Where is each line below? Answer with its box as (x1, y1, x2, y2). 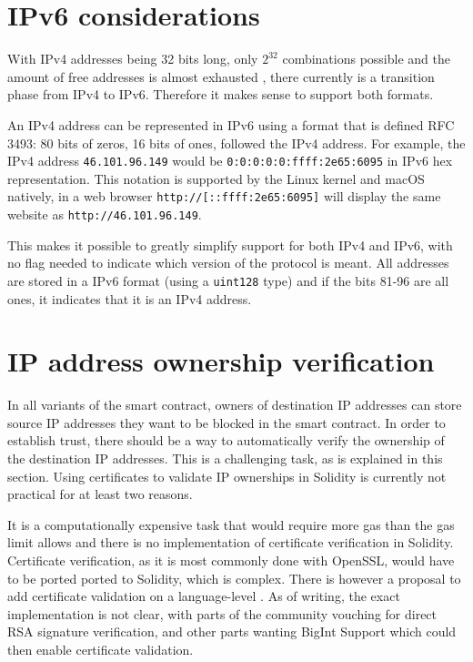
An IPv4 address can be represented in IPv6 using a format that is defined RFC (7, 115, 455, 134)
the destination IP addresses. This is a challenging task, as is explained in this (7, 449, 443, 467)
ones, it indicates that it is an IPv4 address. (7, 289, 252, 308)
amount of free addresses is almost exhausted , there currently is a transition (7, 66, 435, 86)
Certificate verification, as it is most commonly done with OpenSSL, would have (7, 550, 455, 569)
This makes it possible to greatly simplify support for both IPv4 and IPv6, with (7, 235, 453, 254)
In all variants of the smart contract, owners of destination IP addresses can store (7, 395, 462, 414)
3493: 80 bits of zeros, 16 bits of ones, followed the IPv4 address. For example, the (7, 133, 466, 152)
